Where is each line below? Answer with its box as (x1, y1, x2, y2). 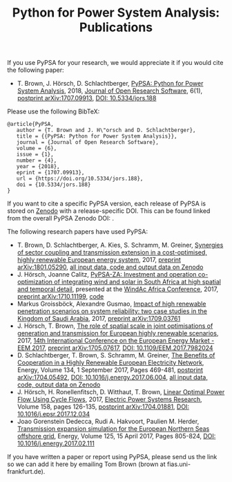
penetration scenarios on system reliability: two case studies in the (17, 307, 207, 315)
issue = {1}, (16, 151, 54, 158)
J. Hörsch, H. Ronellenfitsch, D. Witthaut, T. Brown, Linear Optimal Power (17, 388, 225, 396)
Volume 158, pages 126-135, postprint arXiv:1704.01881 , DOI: (17, 402, 190, 411)
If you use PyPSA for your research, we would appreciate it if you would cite (7, 59, 224, 67)
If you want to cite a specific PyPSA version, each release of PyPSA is (7, 199, 206, 208)
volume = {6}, (16, 145, 57, 152)
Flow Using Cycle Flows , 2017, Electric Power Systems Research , (17, 396, 202, 404)
